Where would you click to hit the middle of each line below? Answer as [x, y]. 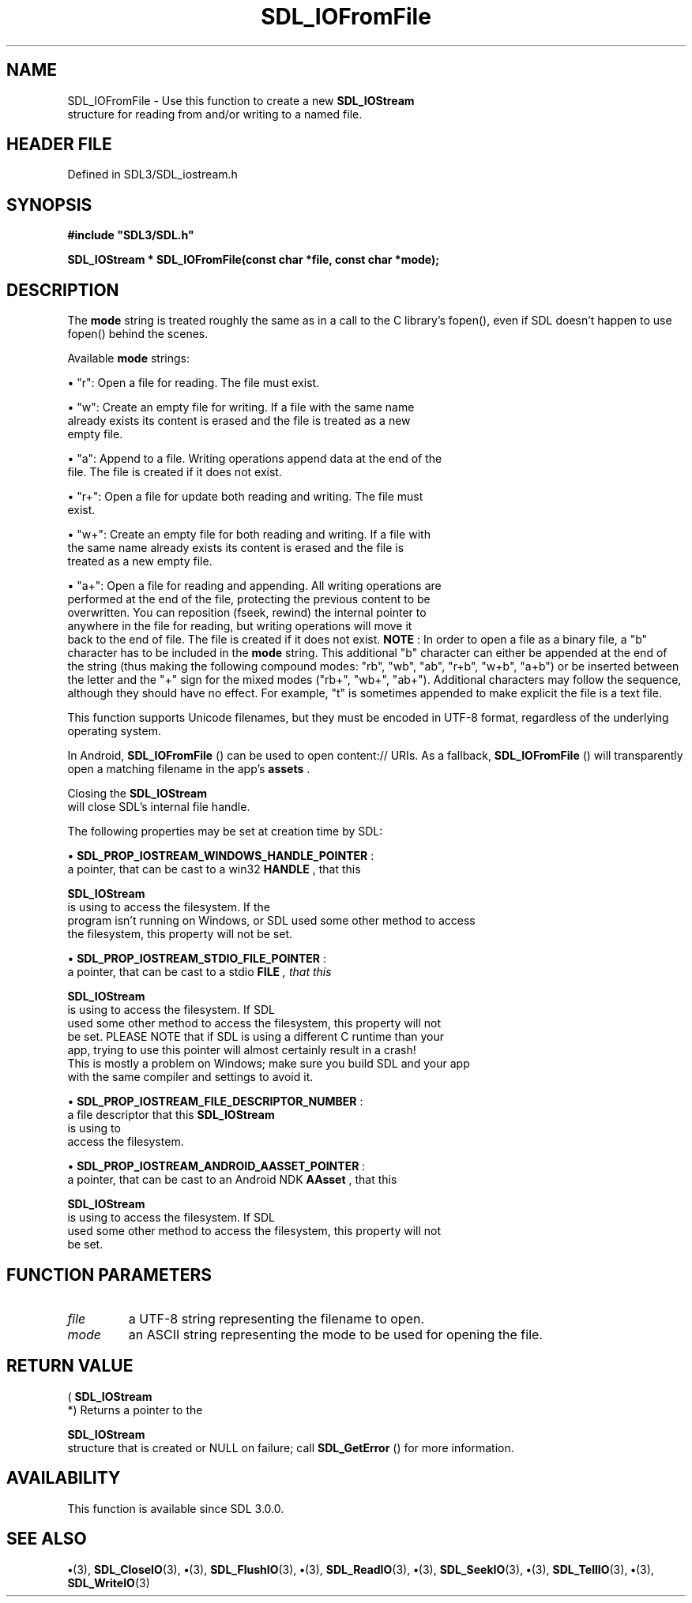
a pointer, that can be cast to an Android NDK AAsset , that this [232, 1180]
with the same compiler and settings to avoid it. [190, 1077]
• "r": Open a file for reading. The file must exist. [194, 383]
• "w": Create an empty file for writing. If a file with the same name [241, 407]
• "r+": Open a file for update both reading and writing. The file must [245, 497]
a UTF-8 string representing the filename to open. [276, 1318]
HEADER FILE [59, 145]
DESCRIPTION [63, 290]
